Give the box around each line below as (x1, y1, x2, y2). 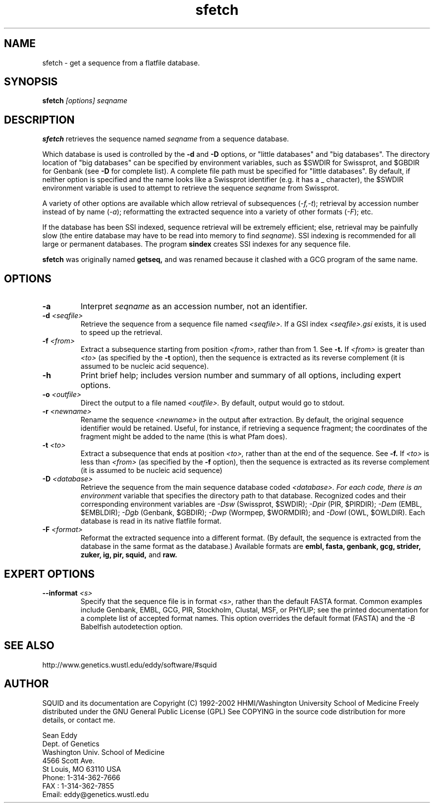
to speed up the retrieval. (80, 328, 163, 337)
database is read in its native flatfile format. (80, 517, 221, 526)
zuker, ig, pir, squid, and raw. (80, 550, 177, 559)
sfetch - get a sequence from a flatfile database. (42, 58, 200, 67)
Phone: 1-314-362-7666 (42, 773, 120, 782)
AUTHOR (4, 677, 49, 690)
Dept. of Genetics (42, 739, 100, 748)
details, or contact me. (42, 715, 115, 724)
